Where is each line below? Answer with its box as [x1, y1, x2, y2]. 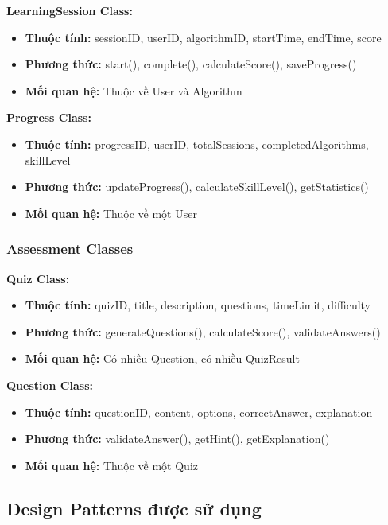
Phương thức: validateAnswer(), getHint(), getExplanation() [25, 430, 330, 447]
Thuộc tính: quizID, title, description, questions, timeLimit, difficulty [25, 297, 371, 313]
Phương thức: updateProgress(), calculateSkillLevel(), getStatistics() [25, 178, 369, 195]
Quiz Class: [6, 270, 70, 286]
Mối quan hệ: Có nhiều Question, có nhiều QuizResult [25, 350, 300, 367]
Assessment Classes [6, 239, 134, 259]
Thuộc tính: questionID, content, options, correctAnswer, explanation [25, 403, 373, 420]
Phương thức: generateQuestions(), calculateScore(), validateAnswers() [25, 323, 381, 340]
